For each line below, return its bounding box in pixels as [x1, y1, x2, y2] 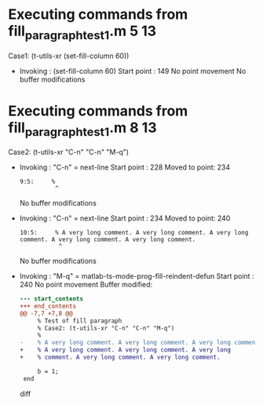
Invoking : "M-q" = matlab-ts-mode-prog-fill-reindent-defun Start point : [19, 272, 254, 281]
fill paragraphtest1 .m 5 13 [8, 22, 157, 42]
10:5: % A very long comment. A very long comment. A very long [19, 229, 249, 237]
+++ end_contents [19, 302, 77, 310]
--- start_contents [19, 295, 84, 303]
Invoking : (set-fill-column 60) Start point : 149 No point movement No [19, 66, 247, 75]
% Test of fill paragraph [37, 316, 122, 325]
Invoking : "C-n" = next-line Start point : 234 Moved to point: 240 [19, 213, 231, 223]
